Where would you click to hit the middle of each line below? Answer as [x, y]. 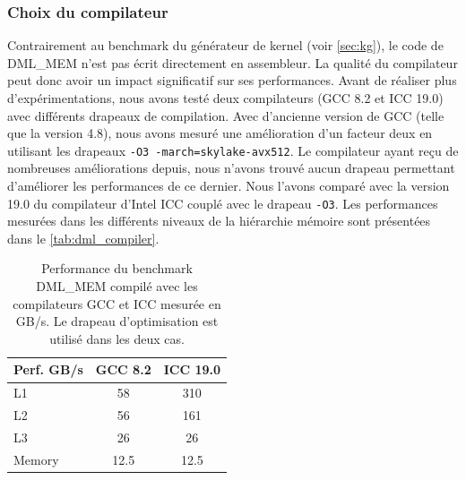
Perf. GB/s [48, 369]
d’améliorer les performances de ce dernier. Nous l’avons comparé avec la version [229, 186]
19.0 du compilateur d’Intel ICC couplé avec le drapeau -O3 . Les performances [223, 203]
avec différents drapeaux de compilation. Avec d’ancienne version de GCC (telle [226, 115]
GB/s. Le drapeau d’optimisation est [117, 321]
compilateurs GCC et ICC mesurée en [117, 303]
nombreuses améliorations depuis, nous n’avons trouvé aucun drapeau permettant [231, 168]
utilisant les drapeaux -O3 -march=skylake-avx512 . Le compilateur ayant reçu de [233, 150]
